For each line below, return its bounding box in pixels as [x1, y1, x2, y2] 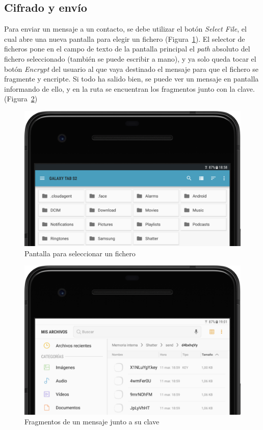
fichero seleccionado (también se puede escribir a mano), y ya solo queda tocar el [4, 53, 256, 64]
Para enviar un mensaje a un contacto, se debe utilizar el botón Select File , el [4, 23, 247, 34]
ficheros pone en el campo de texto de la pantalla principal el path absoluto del [4, 43, 250, 54]
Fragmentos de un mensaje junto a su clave [24, 416, 160, 427]
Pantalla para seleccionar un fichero [24, 248, 136, 258]
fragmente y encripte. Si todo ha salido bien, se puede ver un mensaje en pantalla [4, 73, 259, 84]
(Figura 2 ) [4, 93, 38, 104]
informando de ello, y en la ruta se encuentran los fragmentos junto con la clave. [4, 83, 255, 94]
